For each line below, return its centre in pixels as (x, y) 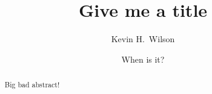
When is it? (143, 59)
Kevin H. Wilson (143, 39)
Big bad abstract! (32, 85)
